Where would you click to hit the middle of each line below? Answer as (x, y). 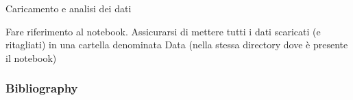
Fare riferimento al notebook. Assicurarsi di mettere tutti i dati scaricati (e (163, 31)
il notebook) (31, 57)
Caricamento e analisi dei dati (69, 8)
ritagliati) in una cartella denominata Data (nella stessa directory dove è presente (177, 45)
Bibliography (42, 88)
